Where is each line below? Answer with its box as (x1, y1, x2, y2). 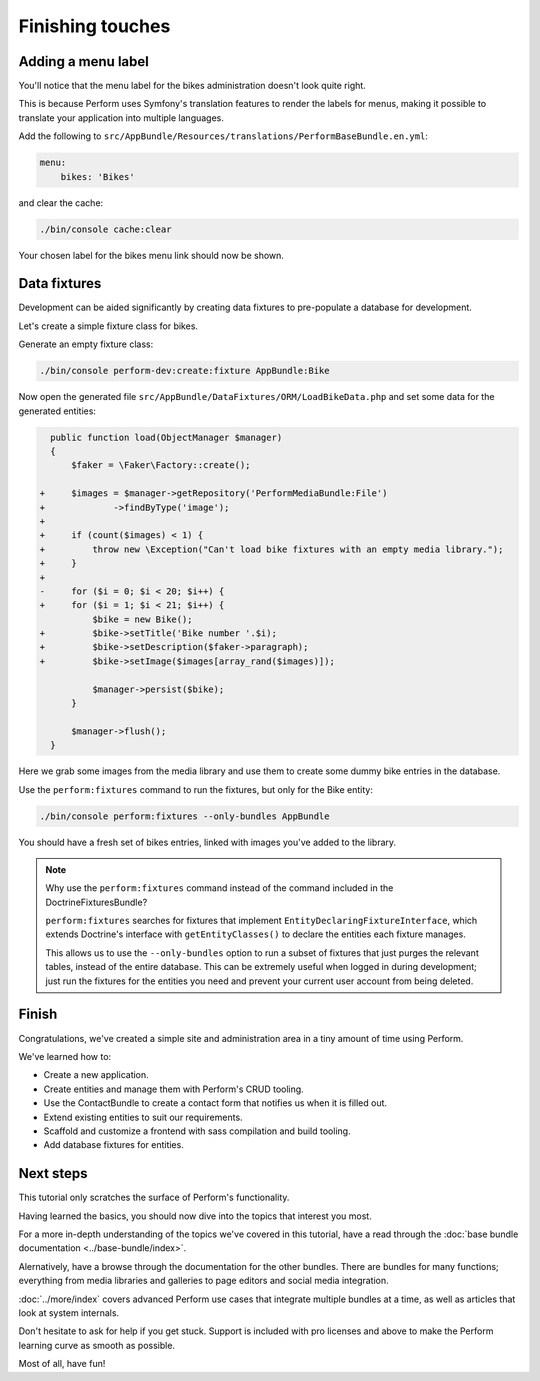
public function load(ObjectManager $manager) (50, 431, 283, 443)
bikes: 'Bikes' (60, 171, 135, 182)
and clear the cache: (18, 196, 104, 209)
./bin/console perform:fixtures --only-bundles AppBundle (39, 810, 330, 822)
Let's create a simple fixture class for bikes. (18, 320, 199, 332)
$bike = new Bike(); (91, 613, 194, 625)
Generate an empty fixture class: (18, 338, 154, 350)
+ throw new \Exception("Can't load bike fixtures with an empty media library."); (39, 543, 504, 555)
